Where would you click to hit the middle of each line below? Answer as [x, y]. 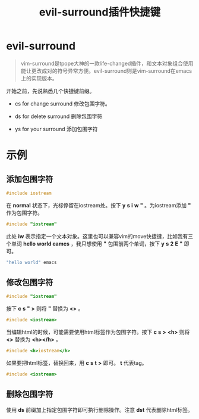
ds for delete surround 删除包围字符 [59, 116]
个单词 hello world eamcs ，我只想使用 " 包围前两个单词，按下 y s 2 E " [94, 243]
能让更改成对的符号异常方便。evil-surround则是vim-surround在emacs [106, 71]
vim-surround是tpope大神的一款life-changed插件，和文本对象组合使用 [107, 63]
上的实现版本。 [39, 78]
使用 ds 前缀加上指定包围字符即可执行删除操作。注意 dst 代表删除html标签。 [99, 409]
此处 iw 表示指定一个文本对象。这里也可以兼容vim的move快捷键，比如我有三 [100, 236]
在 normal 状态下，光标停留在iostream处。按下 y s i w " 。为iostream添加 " [99, 205]
